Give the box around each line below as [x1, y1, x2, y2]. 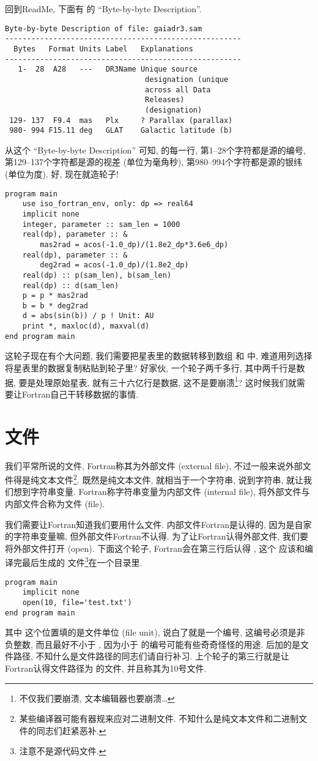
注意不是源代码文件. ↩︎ [19, 744, 106, 757]
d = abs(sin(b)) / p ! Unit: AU [22, 311, 154, 321]
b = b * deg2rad [22, 301, 89, 310]
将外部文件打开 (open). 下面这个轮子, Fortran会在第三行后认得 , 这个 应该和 [5, 541, 305, 554]
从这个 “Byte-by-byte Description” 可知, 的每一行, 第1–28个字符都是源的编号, [5, 143, 306, 156]
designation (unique [145, 75, 229, 84]
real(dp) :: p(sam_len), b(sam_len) [22, 270, 172, 280]
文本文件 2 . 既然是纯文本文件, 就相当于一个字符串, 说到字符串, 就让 [39, 472, 304, 486]
